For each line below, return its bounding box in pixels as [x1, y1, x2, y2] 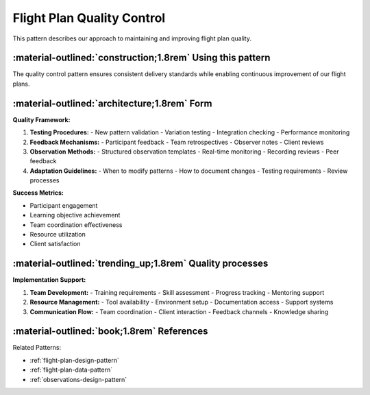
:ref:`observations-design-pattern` [29, 375, 127, 383]
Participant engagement [29, 201, 98, 209]
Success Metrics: [12, 189, 64, 197]
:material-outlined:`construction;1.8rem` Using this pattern [12, 52, 271, 64]
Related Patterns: [12, 344, 62, 352]
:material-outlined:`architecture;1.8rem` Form [12, 97, 212, 109]
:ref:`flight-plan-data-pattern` [29, 366, 113, 374]
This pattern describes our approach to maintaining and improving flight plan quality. [12, 34, 252, 43]
